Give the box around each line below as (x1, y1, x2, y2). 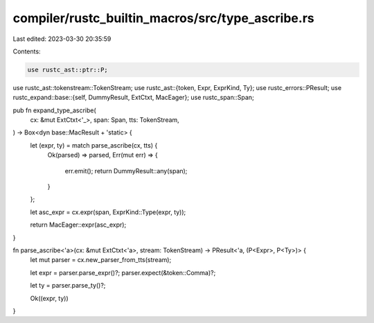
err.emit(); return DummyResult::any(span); (64, 166, 188, 175)
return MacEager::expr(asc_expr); (30, 220, 127, 229)
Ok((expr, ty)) (30, 294, 69, 302)
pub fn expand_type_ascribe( (12, 106, 96, 114)
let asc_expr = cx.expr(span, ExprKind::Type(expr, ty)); (30, 208, 186, 216)
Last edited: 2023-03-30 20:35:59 (12, 35, 112, 43)
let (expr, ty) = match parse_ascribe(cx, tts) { (30, 141, 158, 149)
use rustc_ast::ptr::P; (27, 66, 109, 73)
